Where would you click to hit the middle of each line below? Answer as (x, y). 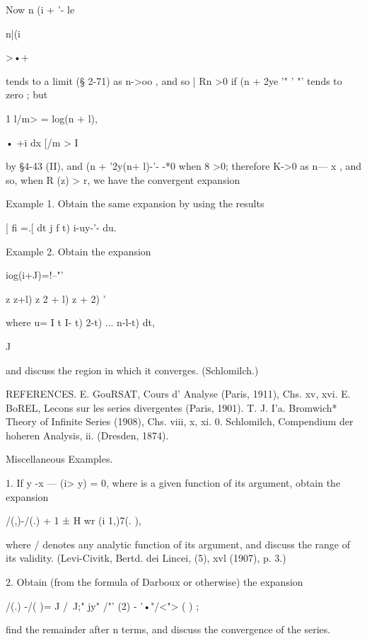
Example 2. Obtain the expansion (78, 251)
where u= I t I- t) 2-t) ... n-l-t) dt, (80, 322)
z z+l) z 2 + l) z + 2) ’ (56, 298)
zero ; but (27, 94)
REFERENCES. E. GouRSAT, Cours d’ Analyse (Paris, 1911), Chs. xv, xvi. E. (178, 394)
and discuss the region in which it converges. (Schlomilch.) (132, 370)
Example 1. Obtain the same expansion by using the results (135, 203)
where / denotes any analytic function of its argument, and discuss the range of (178, 544)
